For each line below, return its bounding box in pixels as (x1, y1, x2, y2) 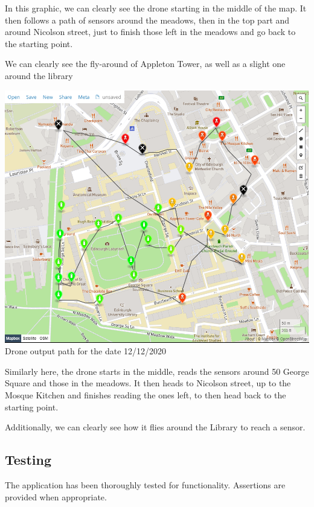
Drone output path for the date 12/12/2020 (5, 345, 167, 357)
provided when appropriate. (5, 490, 107, 503)
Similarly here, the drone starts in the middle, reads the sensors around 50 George (5, 365, 309, 377)
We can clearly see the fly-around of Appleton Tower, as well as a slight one (5, 57, 286, 70)
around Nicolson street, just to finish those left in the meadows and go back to (5, 25, 296, 38)
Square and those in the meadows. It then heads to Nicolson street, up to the (5, 377, 291, 389)
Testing (5, 450, 51, 469)
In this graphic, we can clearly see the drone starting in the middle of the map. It (5, 2, 307, 14)
